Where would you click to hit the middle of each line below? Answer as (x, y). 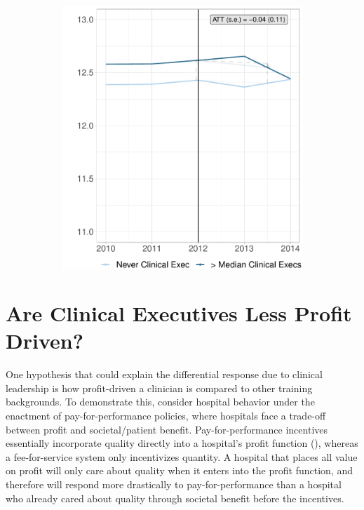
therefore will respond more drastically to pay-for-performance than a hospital (174, 484)
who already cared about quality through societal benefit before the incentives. (175, 498)
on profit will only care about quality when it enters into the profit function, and (179, 470)
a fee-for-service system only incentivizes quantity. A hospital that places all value (182, 456)
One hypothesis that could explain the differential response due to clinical (164, 374)
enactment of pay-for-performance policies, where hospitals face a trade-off (166, 415)
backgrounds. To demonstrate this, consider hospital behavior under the (160, 402)
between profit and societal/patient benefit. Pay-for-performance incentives (167, 429)
